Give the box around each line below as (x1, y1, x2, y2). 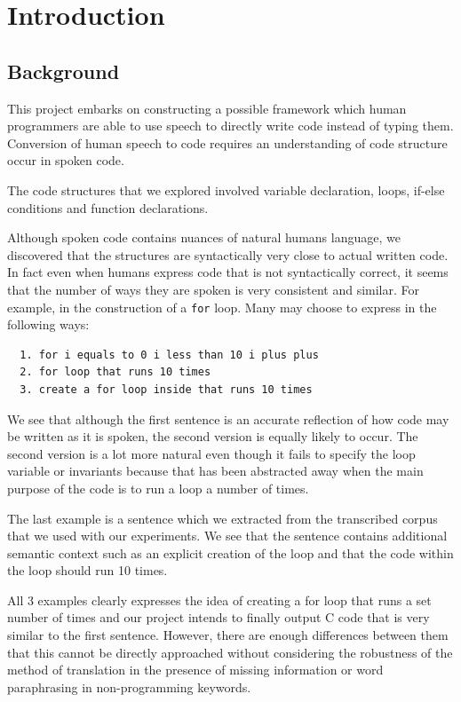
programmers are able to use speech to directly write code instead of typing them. (7, 116, 454, 135)
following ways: (7, 315, 90, 334)
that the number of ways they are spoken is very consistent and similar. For (7, 280, 420, 298)
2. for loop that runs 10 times (20, 366, 211, 379)
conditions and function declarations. (7, 198, 209, 217)
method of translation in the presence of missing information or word (7, 660, 384, 679)
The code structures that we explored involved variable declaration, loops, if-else (7, 180, 445, 199)
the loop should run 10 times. (7, 561, 168, 580)
